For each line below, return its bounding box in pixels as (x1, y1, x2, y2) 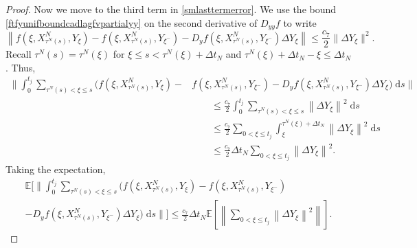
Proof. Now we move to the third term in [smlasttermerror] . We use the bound (5, 2, 337, 16)
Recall (5, 47, 32, 61)
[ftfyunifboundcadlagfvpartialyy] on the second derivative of (5, 15, 258, 30)
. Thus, (5, 60, 36, 74)
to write (283, 15, 317, 30)
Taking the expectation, (5, 162, 106, 177)
